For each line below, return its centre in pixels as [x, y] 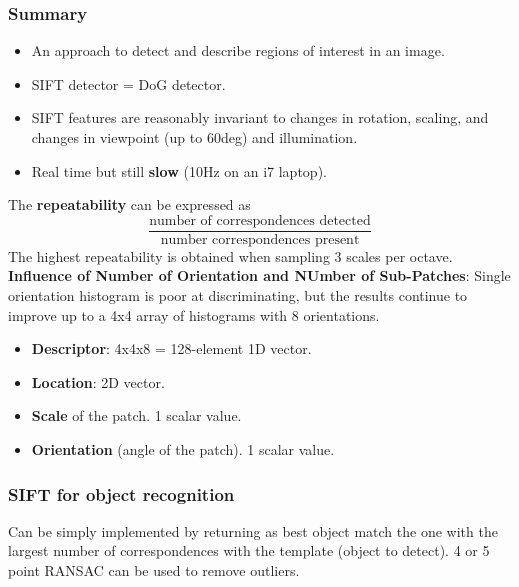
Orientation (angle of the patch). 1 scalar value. [183, 449]
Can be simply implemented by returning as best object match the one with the [253, 530]
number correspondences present [260, 239]
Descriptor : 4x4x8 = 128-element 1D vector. [171, 348]
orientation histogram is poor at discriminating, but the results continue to [238, 295]
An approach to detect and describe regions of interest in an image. [238, 50]
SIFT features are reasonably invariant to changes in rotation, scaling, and [260, 117]
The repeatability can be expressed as [129, 204]
